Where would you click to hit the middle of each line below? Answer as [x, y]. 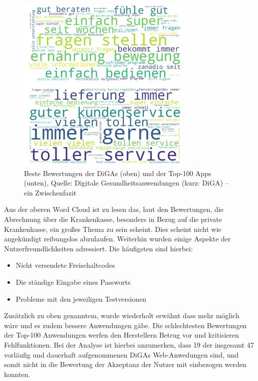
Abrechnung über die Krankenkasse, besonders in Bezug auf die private [113, 219]
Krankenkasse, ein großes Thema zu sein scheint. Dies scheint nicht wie [113, 229]
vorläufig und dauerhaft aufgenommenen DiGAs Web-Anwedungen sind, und [121, 354]
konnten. [17, 374]
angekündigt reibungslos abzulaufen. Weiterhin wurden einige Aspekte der [118, 239]
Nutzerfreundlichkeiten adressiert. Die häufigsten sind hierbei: [99, 248]
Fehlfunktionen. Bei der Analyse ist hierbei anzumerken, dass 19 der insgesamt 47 [129, 345]
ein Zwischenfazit [50, 192]
